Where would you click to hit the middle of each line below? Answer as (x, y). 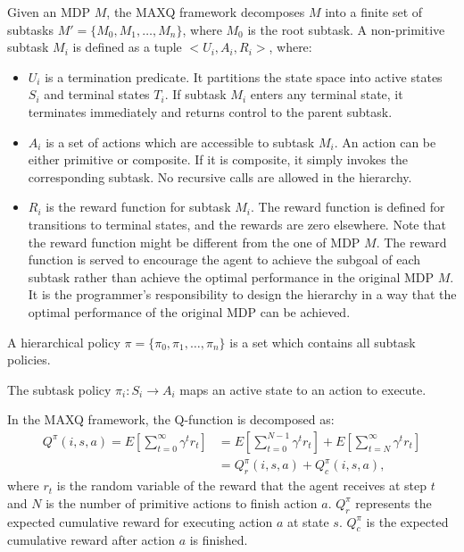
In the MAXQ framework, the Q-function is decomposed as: (171, 419)
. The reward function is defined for (348, 207)
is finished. (219, 540)
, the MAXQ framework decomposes (206, 12)
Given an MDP (49, 12)
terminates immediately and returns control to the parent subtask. (210, 111)
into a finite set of (374, 12)
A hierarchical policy (64, 342)
